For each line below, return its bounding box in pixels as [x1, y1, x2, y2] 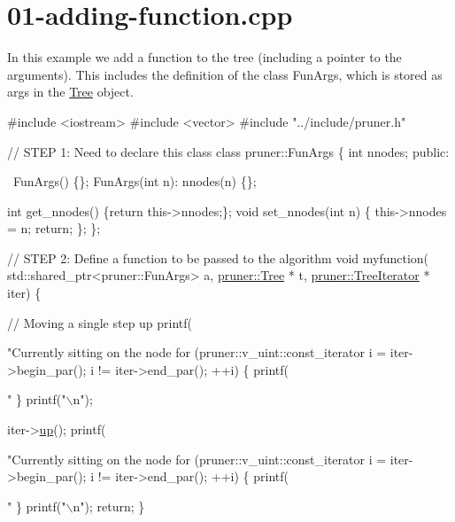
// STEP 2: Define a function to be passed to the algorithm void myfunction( [7, 248, 429, 267]
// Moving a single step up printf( [7, 313, 193, 331]
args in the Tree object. [7, 82, 134, 101]
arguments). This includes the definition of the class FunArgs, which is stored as [7, 65, 443, 83]
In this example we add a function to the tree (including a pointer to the [7, 48, 402, 66]
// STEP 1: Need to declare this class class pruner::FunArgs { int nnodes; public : [7, 142, 450, 160]
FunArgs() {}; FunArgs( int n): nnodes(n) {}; [12, 172, 257, 191]
